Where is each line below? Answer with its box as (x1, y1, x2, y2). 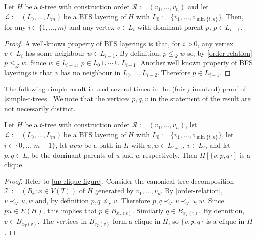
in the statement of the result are (150, 93, 251, 104)
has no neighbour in (60, 67, 121, 77)
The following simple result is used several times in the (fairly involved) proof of (4, 84, 246, 94)
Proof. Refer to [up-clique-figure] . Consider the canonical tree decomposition (4, 176, 234, 186)
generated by (95, 185, 134, 196)
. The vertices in (37, 216, 87, 226)
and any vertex (69, 22, 115, 32)
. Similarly (132, 205, 164, 215)
